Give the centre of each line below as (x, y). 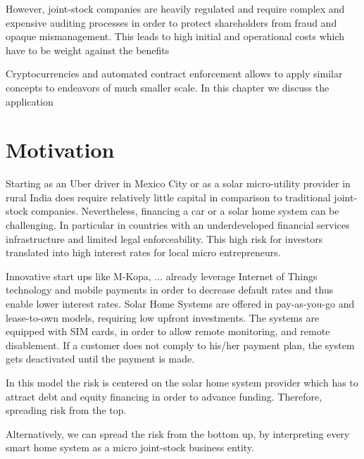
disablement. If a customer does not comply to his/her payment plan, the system (180, 345)
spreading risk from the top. (66, 410)
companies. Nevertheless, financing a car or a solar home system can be (185, 211)
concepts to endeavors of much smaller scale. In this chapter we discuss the (168, 87)
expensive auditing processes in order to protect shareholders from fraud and (171, 22)
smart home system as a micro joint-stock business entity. (130, 447)
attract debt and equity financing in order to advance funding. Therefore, (164, 396)
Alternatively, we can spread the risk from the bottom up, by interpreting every (178, 433)
